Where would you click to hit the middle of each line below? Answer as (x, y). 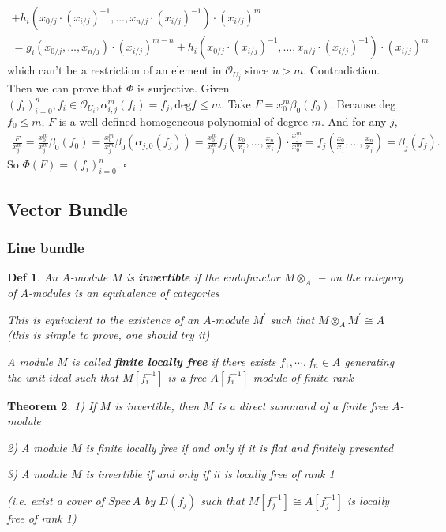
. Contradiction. (342, 70)
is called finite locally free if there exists (174, 362)
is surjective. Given (183, 88)
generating (369, 362)
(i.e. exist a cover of (56, 500)
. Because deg (363, 103)
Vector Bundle (67, 208)
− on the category (360, 277)
